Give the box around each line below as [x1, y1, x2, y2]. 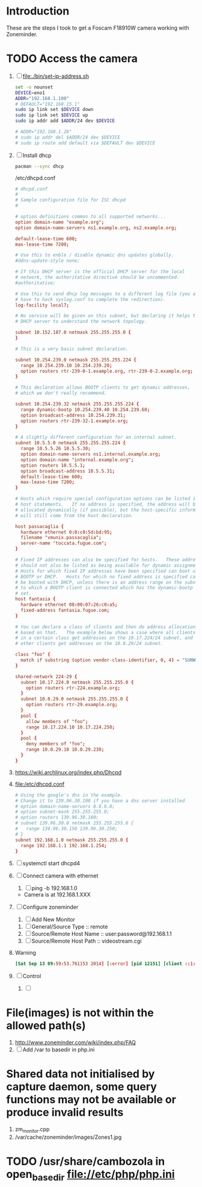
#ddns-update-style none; [14, 258, 80, 264]
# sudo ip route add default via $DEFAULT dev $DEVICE [14, 140, 156, 146]
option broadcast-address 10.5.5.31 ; [20, 468, 115, 474]
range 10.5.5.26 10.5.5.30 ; [20, 445, 91, 452]
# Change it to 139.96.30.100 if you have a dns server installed [14, 798, 185, 804]
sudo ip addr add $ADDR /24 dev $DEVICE [14, 118, 115, 124]
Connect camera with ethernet [22, 872, 99, 879]
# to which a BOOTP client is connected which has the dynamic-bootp [14, 585, 194, 591]
